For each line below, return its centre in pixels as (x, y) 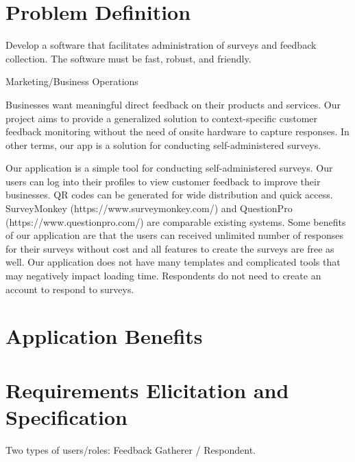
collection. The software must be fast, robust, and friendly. (128, 58)
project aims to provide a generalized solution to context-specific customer (162, 118)
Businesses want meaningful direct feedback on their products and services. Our (173, 104)
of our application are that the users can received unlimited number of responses (174, 235)
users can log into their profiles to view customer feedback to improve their (163, 181)
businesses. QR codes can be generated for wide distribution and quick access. (169, 195)
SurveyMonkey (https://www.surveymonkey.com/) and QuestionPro (149, 208)
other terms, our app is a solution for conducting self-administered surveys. (163, 145)
